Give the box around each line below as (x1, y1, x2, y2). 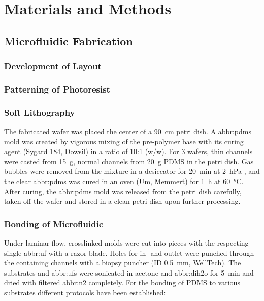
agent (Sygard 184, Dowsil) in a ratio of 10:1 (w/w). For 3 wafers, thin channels (4, 146, 253, 157)
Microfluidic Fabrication (4, 33, 133, 48)
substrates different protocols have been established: (4, 287, 166, 297)
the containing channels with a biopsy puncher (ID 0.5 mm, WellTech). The (4, 257, 241, 268)
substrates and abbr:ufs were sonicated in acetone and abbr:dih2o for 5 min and (4, 267, 254, 278)
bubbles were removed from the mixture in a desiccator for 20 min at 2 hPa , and (4, 166, 260, 176)
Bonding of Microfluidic (4, 217, 104, 230)
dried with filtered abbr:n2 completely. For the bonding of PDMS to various (4, 277, 240, 288)
